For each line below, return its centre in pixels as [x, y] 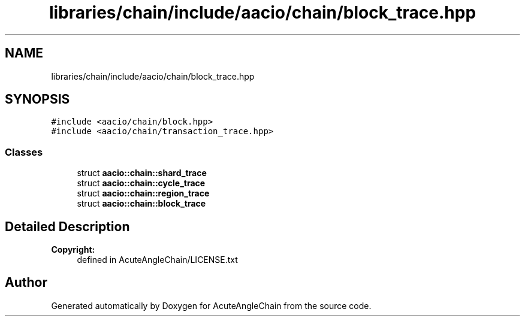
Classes [24, 152]
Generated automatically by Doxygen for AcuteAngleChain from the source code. [211, 305]
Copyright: [73, 250]
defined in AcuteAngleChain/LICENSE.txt [157, 260]
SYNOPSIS [37, 99]
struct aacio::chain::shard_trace [142, 173]
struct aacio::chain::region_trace [143, 193]
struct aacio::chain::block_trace [141, 204]
